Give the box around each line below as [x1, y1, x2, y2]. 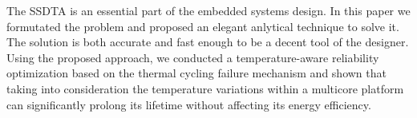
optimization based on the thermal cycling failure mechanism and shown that [6, 65, 387, 81]
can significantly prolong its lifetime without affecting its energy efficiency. [6, 96, 371, 112]
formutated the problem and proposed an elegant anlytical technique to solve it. [6, 18, 399, 34]
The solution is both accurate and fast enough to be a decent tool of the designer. [6, 33, 409, 50]
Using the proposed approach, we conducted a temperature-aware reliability [6, 49, 379, 65]
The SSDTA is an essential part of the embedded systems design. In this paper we [6, 2, 411, 18]
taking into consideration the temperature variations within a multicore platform [6, 80, 404, 96]
